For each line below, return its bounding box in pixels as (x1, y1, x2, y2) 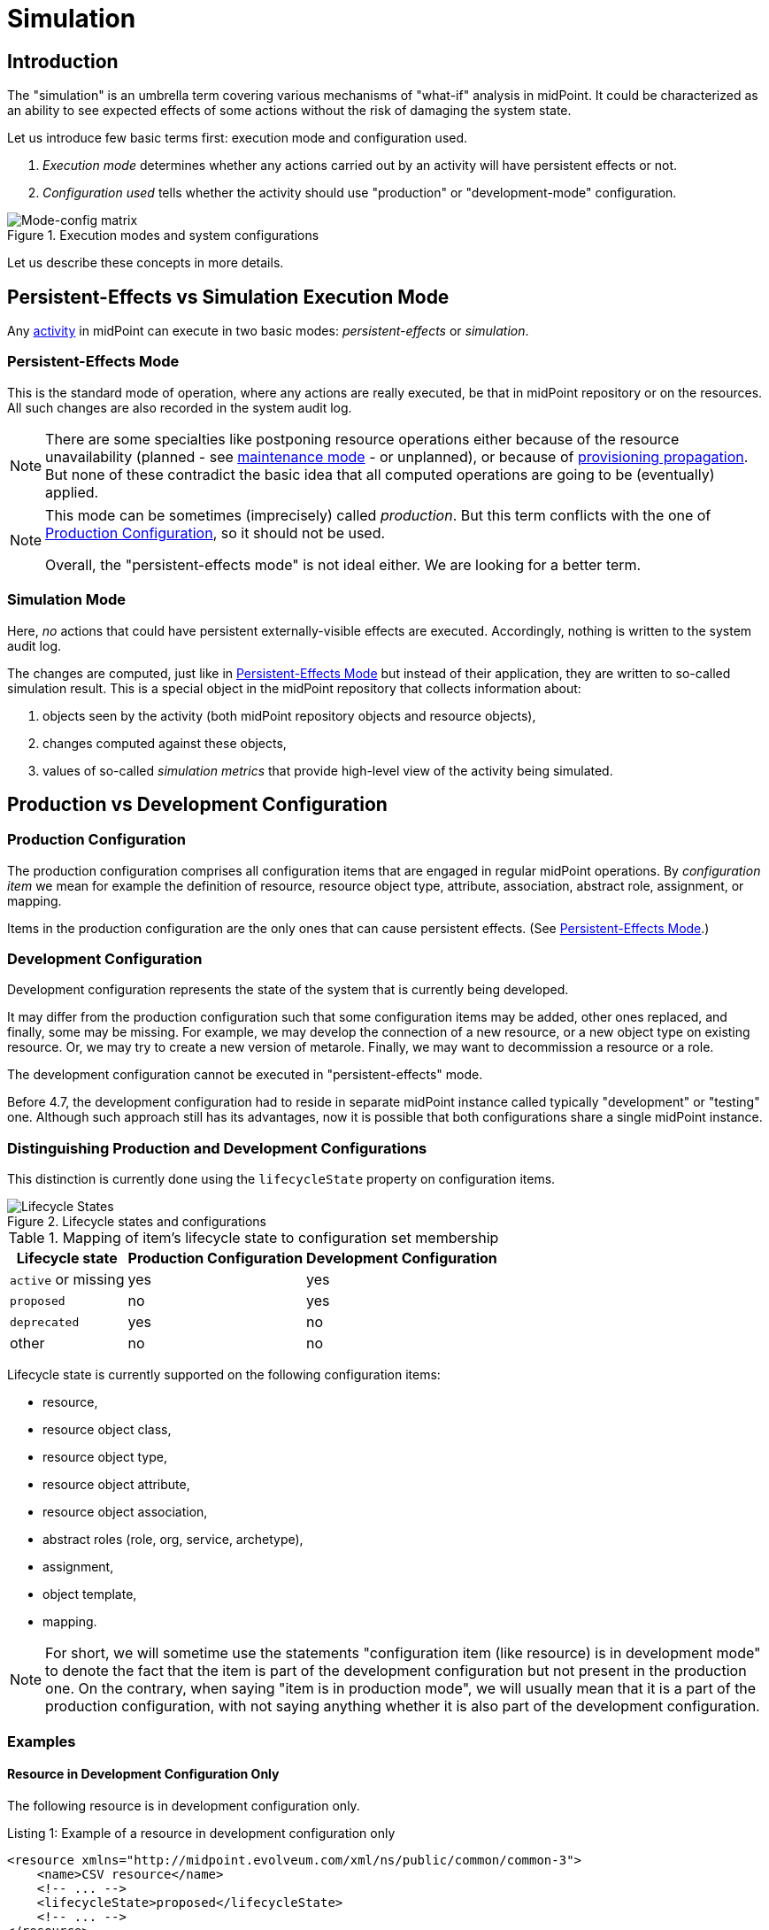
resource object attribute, (42, 1477, 190, 1493)
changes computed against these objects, (42, 735, 287, 751)
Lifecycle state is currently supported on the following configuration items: (7, 1367, 441, 1383)
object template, (42, 1586, 137, 1602)
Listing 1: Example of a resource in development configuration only (7, 1825, 396, 1841)
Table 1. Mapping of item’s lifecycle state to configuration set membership (8, 1229, 499, 1247)
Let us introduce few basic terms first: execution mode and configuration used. (7, 130, 468, 146)
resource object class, (42, 1422, 172, 1438)
